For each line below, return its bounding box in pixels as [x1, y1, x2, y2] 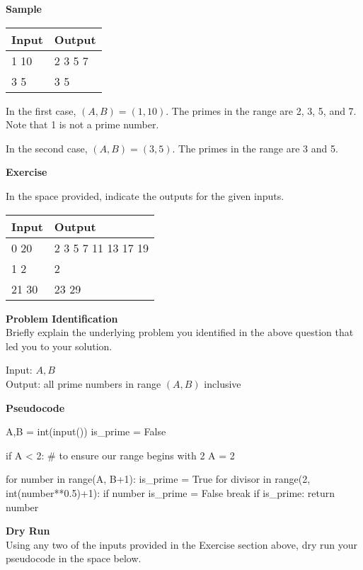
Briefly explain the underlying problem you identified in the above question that [6, 325, 354, 340]
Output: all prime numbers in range [6, 376, 161, 391]
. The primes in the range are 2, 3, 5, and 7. [166, 103, 357, 118]
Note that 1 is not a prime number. [6, 117, 159, 132]
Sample [6, 1, 42, 16]
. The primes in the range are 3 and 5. [172, 140, 338, 155]
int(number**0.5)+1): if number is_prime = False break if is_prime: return [6, 485, 335, 500]
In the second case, [6, 140, 88, 155]
